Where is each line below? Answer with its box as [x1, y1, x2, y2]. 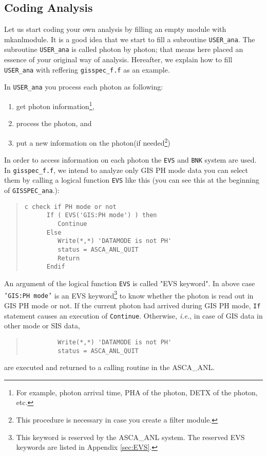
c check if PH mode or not [24, 203, 117, 211]
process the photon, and [16, 118, 92, 129]
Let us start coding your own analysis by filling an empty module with [4, 24, 226, 34]
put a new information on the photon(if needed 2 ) [16, 135, 170, 148]
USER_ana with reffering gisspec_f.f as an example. [4, 64, 170, 75]
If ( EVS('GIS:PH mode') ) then [46, 212, 157, 219]
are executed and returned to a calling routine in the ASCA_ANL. [4, 362, 215, 373]
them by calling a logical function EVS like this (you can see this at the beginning [4, 174, 259, 185]
